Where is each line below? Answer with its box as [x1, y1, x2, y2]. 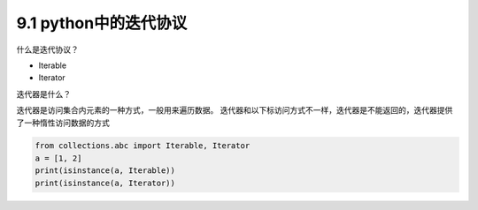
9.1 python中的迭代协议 [16, 13, 188, 33]
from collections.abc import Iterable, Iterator [35, 141, 251, 151]
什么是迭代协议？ [16, 44, 79, 55]
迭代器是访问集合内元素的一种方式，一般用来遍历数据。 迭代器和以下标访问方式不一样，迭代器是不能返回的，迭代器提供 [16, 105, 453, 116]
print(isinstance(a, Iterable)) [35, 166, 176, 176]
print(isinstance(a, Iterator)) [35, 177, 176, 188]
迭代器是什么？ [16, 88, 71, 99]
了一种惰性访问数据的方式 [16, 117, 110, 128]
